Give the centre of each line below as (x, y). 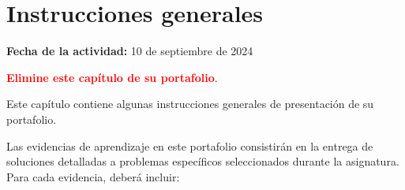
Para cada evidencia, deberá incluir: (93, 176)
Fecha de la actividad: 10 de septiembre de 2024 (130, 51)
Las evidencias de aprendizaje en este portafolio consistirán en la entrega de (190, 145)
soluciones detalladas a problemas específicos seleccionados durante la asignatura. (203, 161)
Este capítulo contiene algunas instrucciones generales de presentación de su (190, 104)
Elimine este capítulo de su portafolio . (112, 77)
